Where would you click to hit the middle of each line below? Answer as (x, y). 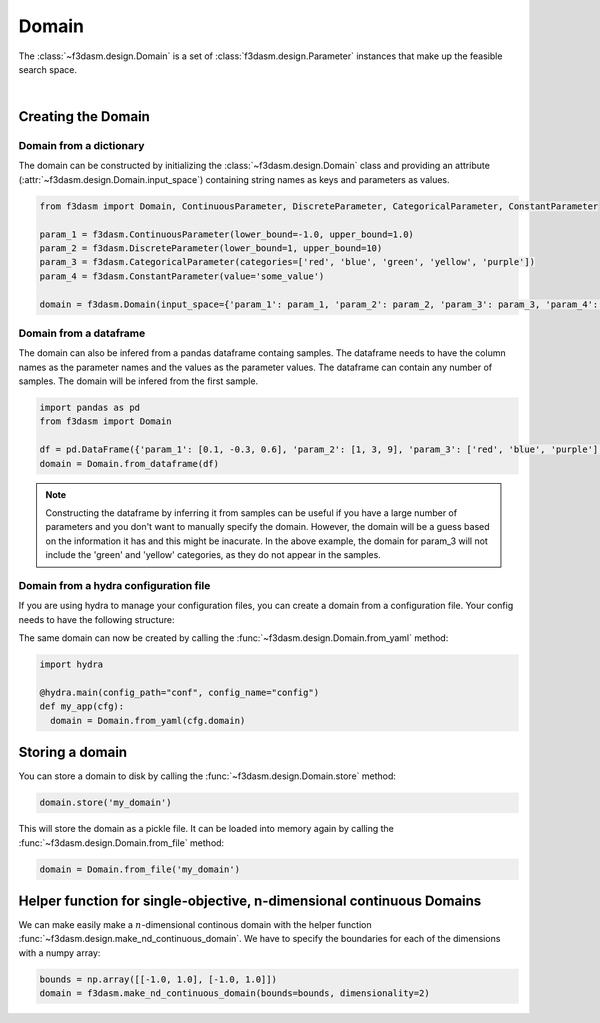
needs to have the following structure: (96, 619)
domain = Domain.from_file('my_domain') (139, 869)
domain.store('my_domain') (105, 803)
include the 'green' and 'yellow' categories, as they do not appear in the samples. (213, 555)
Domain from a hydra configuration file (114, 585)
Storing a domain (73, 752)
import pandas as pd (89, 408)
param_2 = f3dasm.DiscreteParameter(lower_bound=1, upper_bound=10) (211, 248)
